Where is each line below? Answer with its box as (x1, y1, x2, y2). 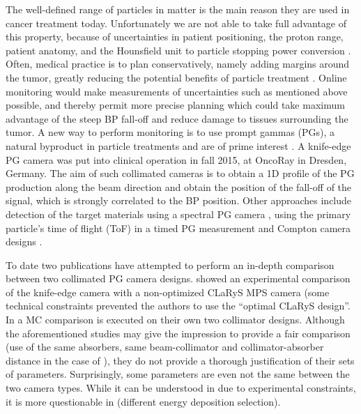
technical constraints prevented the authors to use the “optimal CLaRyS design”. (6, 298, 351, 313)
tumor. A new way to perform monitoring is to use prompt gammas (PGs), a (6, 125, 335, 139)
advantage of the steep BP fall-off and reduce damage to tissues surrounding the (6, 111, 348, 125)
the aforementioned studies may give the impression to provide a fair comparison (6, 325, 351, 340)
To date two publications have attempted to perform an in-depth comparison (6, 257, 335, 272)
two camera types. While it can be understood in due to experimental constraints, (6, 381, 356, 395)
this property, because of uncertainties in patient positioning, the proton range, (6, 29, 344, 44)
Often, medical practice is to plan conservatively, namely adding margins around (6, 56, 350, 71)
